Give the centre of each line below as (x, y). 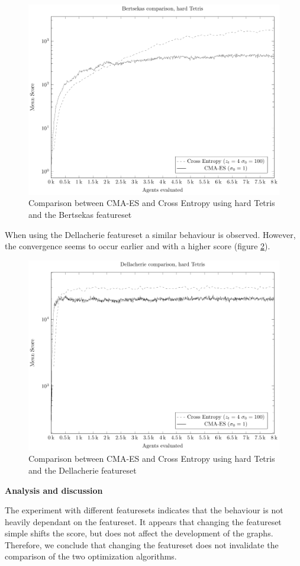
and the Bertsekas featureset (80, 215)
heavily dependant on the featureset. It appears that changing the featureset (143, 521)
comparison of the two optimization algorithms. (91, 556)
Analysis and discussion (54, 490)
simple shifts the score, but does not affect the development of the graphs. (139, 533)
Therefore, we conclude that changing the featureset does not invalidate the (142, 544)
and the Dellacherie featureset (83, 470)
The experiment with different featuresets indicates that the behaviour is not (144, 510)
